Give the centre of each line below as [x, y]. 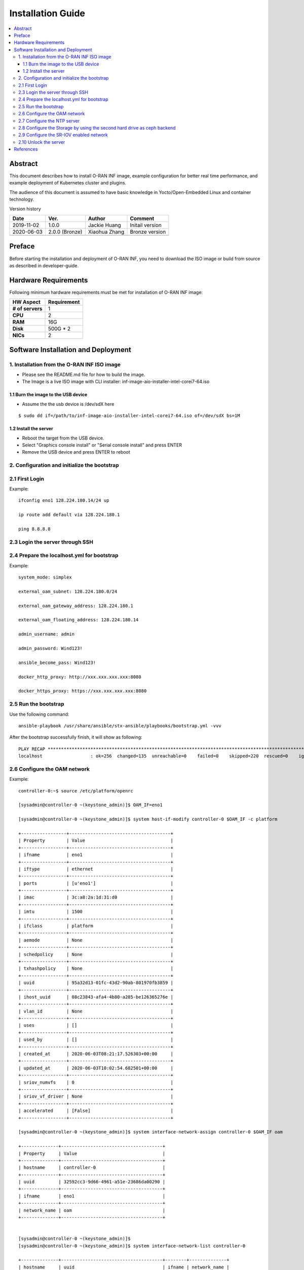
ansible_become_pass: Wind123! [57, 662]
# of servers [27, 309]
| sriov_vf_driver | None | [96, 1097]
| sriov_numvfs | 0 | [96, 1082]
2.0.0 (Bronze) [65, 232]
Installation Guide [47, 13]
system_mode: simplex [45, 577]
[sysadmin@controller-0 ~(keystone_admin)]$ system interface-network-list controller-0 [132, 1246]
